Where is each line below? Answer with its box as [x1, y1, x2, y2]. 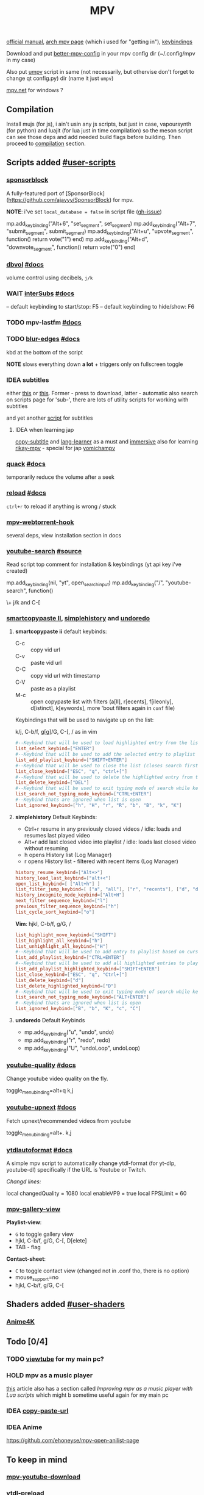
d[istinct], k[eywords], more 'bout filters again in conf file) [30, 704, 175, 712]
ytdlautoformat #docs [6, 1145, 73, 1154]
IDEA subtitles [6, 376, 49, 384]
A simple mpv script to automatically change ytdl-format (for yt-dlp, [6, 1160, 177, 1167]
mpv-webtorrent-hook [6, 518, 74, 526]
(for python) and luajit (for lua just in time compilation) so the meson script [6, 127, 193, 134]
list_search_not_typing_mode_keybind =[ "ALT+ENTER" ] [15, 994, 149, 1000]
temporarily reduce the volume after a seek [6, 473, 114, 481]
